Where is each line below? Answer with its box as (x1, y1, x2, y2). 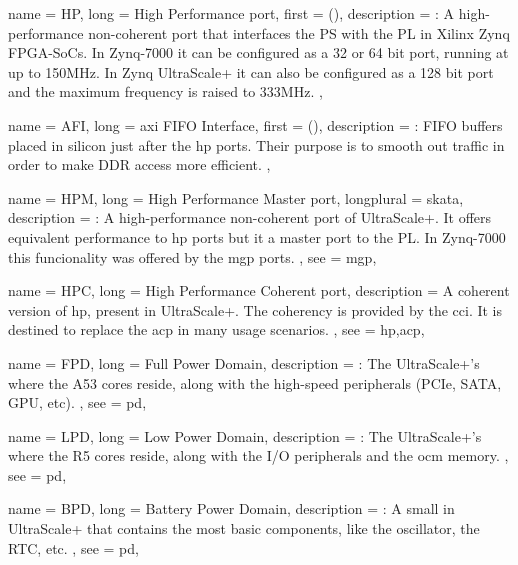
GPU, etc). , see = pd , (8, 392, 147, 413)
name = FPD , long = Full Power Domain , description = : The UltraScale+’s (8, 352, 480, 373)
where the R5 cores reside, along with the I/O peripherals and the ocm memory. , (8, 445, 509, 466)
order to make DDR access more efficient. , (8, 154, 271, 175)
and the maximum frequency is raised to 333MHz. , (8, 81, 323, 102)
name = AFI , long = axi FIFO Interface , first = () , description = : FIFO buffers (8, 114, 503, 135)
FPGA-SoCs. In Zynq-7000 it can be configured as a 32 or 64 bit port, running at (8, 42, 509, 63)
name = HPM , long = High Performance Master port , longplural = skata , (8, 187, 464, 208)
